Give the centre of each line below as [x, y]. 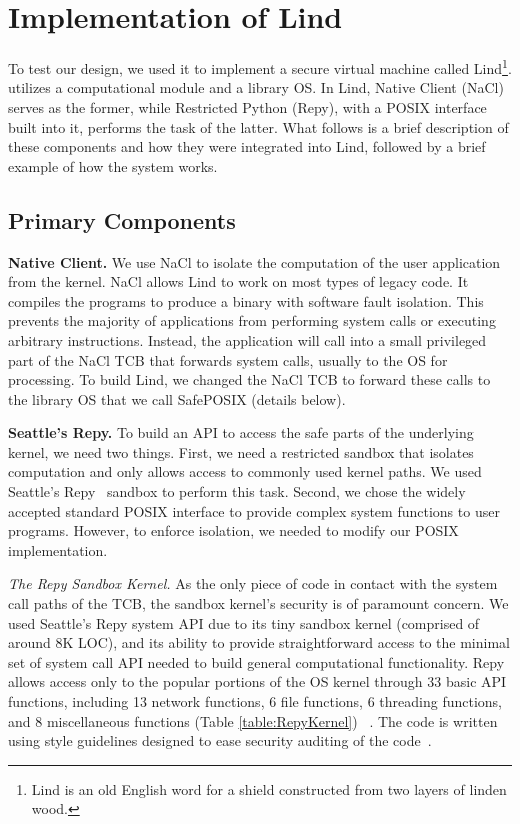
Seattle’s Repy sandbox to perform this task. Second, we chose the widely [237, 491]
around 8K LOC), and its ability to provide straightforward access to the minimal [259, 642]
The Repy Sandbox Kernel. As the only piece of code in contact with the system [253, 583]
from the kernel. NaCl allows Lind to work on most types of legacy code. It [238, 281]
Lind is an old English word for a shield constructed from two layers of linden [269, 788]
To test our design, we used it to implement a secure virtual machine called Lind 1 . [260, 66]
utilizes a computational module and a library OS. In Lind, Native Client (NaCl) [256, 87]
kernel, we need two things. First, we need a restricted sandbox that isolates [241, 451]
